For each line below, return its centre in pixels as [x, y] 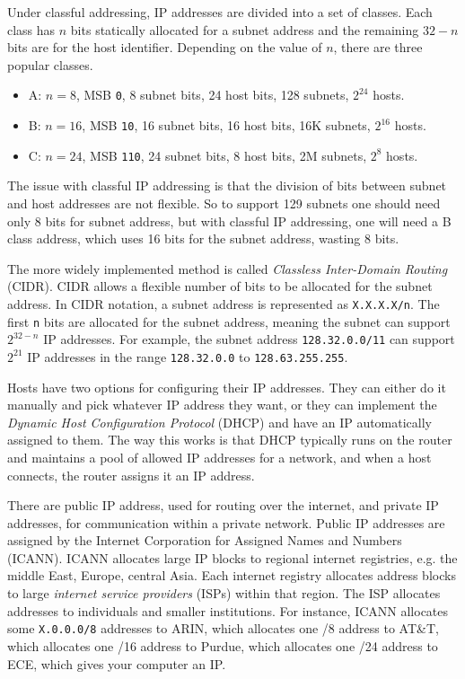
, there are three [378, 47]
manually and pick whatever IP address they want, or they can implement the [222, 405]
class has [31, 29]
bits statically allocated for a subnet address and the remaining [245, 29]
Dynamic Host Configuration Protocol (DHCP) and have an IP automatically [220, 422]
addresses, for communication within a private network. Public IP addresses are [226, 522]
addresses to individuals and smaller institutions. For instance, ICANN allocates [228, 610]
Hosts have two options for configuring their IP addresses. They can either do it [227, 387]
